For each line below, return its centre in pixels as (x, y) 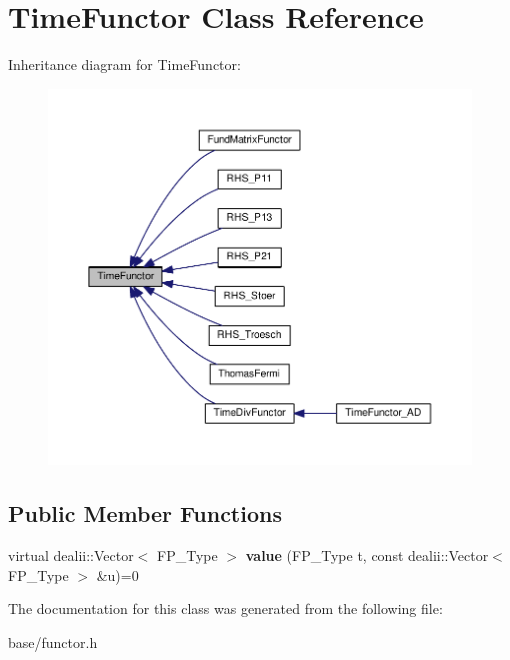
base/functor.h (53, 641)
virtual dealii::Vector (71, 555)
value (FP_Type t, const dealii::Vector (367, 555)
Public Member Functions (145, 513)
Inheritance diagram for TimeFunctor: (124, 64)
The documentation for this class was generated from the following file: (225, 608)
